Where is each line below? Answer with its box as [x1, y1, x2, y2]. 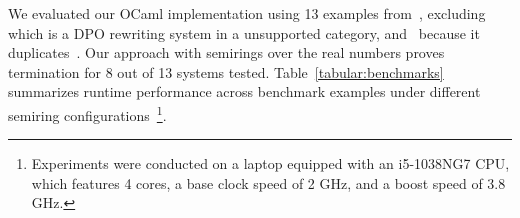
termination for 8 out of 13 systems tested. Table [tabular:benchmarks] [8, 61, 444, 82]
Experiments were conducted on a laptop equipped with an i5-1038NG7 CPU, [31, 153, 510, 174]
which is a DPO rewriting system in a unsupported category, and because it [8, 22, 480, 43]
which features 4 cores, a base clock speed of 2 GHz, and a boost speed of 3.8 [31, 172, 506, 193]
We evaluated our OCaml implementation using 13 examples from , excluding [8, 3, 486, 23]
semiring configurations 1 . [8, 101, 167, 125]
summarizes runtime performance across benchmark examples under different [8, 81, 481, 102]
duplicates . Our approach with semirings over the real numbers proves [8, 42, 445, 63]
